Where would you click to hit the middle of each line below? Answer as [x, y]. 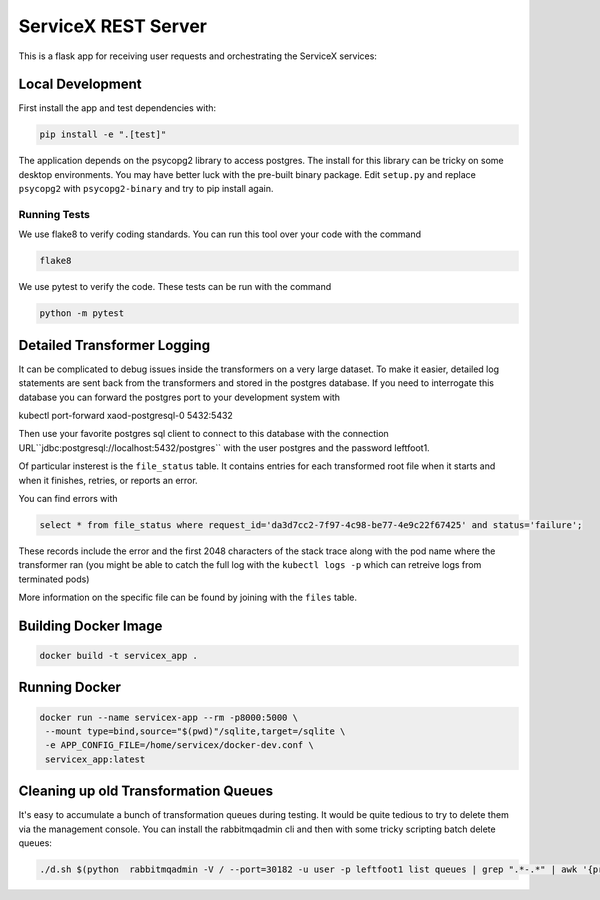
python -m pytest [82, 313]
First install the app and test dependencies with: [117, 108]
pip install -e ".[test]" [103, 134]
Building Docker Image [90, 625]
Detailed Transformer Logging [114, 345]
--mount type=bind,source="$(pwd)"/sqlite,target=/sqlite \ [195, 731]
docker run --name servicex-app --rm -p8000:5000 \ [169, 717]
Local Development [80, 84]
